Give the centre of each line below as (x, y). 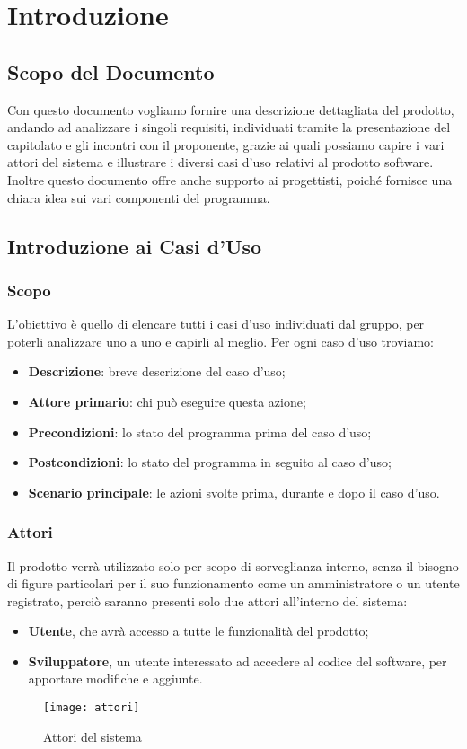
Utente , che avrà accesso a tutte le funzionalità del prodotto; (198, 631)
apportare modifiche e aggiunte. (115, 679)
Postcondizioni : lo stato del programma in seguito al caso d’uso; (210, 462)
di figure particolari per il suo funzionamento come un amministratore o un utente (233, 583)
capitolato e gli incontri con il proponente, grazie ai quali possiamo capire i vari (226, 144)
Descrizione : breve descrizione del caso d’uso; (157, 371)
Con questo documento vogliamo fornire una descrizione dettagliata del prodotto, (231, 109)
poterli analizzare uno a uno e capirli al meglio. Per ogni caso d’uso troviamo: (220, 341)
